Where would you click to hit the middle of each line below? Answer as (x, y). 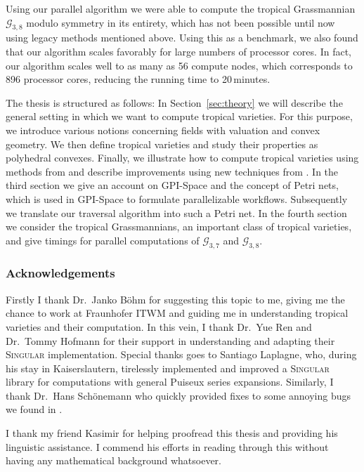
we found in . (34, 409)
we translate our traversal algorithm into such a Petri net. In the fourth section (176, 212)
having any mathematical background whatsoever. (114, 460)
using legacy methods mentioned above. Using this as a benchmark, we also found (182, 38)
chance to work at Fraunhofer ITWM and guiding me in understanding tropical (177, 313)
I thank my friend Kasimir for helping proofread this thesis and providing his (172, 433)
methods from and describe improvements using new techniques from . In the (172, 171)
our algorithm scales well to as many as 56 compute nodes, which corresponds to (179, 65)
